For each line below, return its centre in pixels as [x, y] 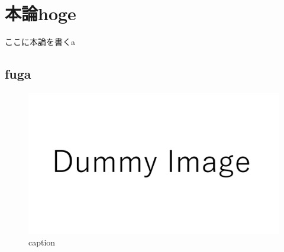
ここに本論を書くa [40, 42]
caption [42, 242]
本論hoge [41, 13]
